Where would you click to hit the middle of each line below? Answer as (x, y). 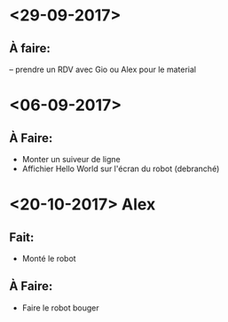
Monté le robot (49, 259)
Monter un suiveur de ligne (71, 159)
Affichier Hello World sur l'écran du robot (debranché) (121, 169)
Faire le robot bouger (60, 308)
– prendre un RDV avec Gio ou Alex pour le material (103, 69)
